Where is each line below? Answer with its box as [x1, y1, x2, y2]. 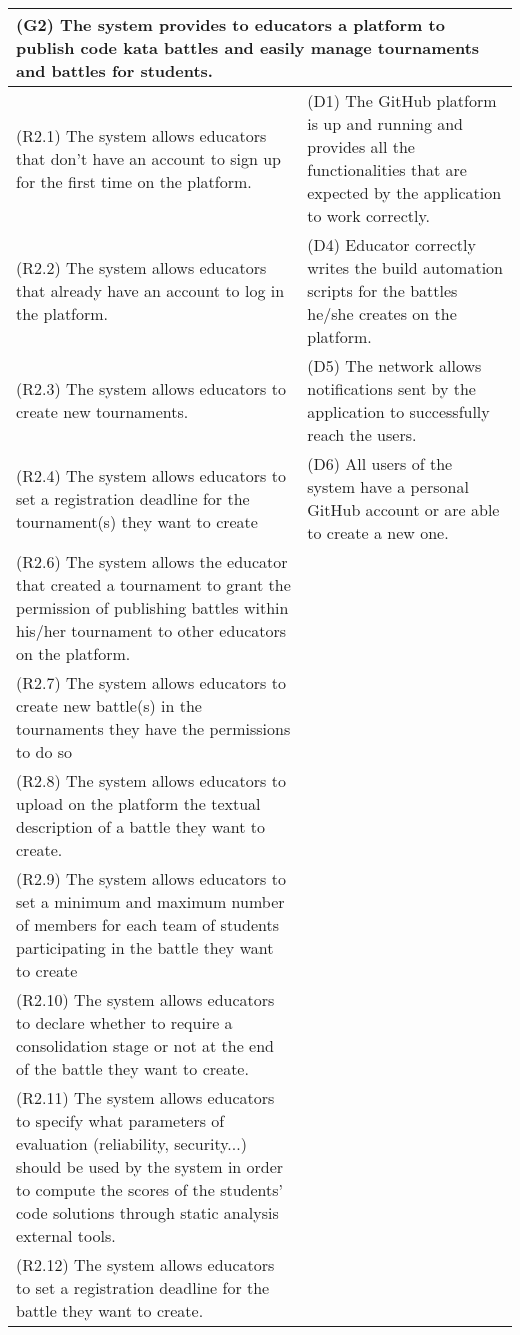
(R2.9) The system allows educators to [16, 867, 286, 890]
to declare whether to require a [16, 1011, 233, 1034]
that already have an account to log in [16, 279, 285, 302]
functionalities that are [307, 158, 467, 181]
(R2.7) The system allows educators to [16, 671, 286, 694]
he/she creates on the [307, 302, 457, 325]
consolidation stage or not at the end [16, 1034, 275, 1057]
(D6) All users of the [307, 452, 453, 475]
